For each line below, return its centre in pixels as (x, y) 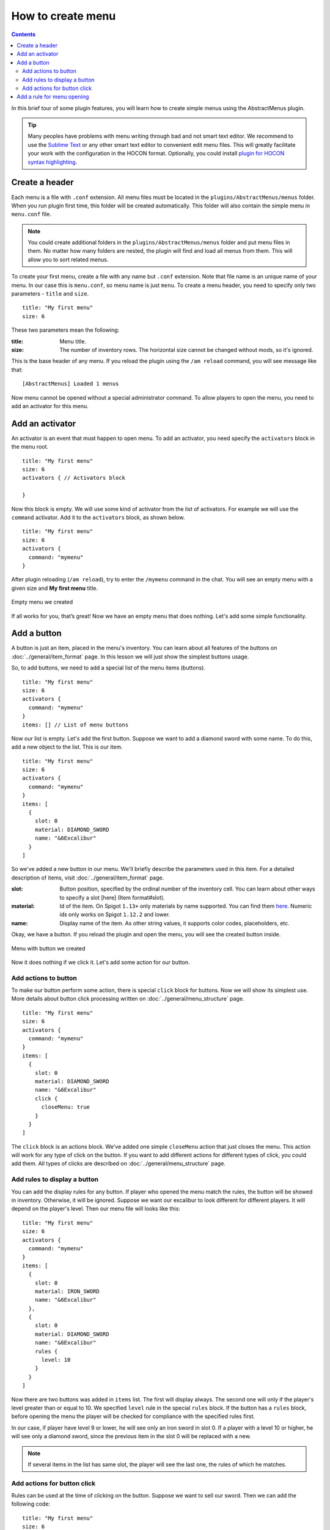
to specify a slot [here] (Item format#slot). (112, 897)
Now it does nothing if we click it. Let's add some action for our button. (101, 962)
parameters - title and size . (50, 294)
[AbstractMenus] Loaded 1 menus (71, 384)
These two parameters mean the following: (65, 330)
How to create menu (64, 16)
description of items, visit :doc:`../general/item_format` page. (88, 878)
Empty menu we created (42, 602)
